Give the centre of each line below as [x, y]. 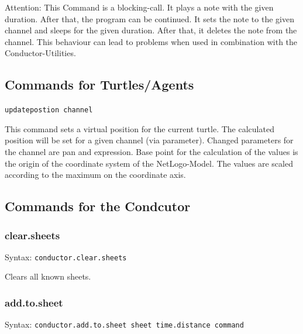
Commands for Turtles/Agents [99, 85]
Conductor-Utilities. [40, 53]
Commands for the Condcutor [98, 206]
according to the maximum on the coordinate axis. [95, 175]
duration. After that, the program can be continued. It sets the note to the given [149, 18]
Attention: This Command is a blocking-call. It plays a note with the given [139, 7]
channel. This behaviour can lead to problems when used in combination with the [151, 41]
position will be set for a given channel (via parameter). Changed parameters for [149, 140]
